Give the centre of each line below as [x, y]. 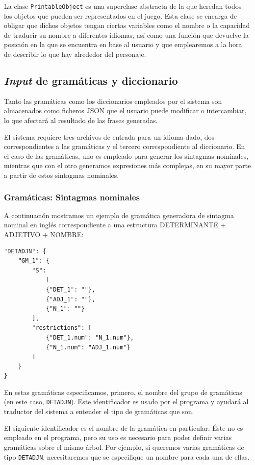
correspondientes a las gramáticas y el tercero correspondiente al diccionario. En [125, 146]
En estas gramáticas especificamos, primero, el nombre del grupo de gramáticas [123, 392]
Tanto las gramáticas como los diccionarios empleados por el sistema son [113, 101]
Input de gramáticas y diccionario [91, 81]
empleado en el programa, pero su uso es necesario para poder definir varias [118, 437]
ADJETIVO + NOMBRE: [44, 234]
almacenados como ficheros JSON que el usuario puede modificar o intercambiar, [125, 110]
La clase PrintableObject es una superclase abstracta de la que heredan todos [123, 6]
